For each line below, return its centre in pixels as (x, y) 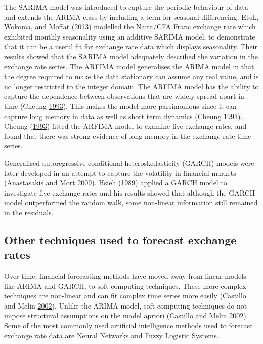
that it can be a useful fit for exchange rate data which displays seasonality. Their (131, 46)
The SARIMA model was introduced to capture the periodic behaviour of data (126, 7)
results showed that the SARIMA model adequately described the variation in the (131, 56)
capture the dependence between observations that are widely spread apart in (124, 96)
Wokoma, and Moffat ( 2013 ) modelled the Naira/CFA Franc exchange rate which (130, 27)
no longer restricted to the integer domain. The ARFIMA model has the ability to (131, 86)
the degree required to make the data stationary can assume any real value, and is (131, 76)
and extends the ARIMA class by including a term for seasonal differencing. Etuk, (131, 16)
